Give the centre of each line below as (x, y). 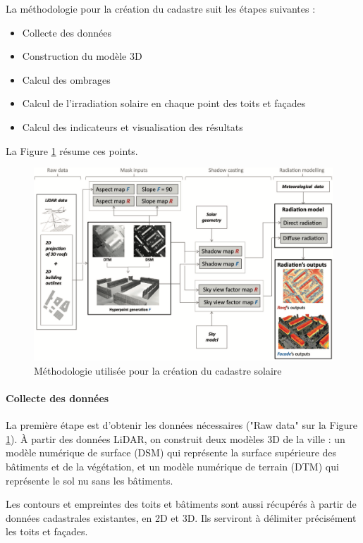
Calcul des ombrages (66, 79)
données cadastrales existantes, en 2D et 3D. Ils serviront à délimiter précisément (181, 517)
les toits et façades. (47, 531)
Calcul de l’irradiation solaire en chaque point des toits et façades (164, 103)
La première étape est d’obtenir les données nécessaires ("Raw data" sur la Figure (182, 425)
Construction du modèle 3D (82, 56)
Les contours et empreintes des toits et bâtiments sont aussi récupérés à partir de (181, 504)
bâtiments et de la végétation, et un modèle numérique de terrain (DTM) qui (172, 467)
